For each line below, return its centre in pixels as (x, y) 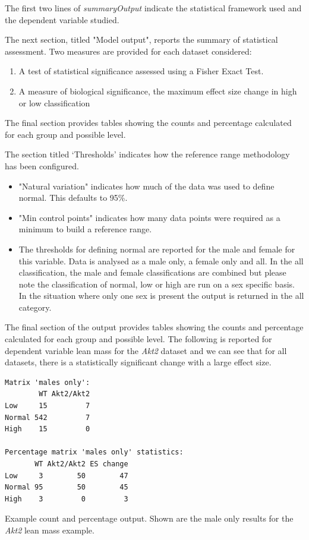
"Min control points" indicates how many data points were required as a (149, 217)
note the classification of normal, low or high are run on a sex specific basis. (157, 284)
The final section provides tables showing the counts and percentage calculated (148, 123)
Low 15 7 (48, 406)
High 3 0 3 (67, 499)
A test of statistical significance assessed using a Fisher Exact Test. (141, 71)
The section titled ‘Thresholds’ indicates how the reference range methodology (147, 154)
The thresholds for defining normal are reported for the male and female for (157, 249)
